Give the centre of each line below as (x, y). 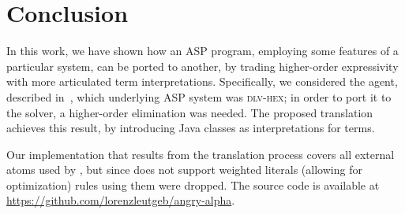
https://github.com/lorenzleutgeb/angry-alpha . (121, 200)
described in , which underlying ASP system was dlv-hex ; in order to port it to (199, 96)
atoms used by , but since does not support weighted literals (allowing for (184, 170)
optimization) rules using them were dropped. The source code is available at (193, 184)
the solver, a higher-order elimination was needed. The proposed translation (190, 112)
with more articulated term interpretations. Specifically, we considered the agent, (202, 81)
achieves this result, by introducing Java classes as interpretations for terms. (191, 128)
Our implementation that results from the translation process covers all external (201, 154)
